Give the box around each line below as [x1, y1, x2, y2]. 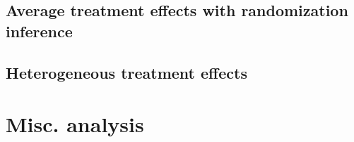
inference [6, 20, 73, 41]
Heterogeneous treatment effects [6, 61, 247, 83]
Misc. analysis [6, 110, 144, 138]
